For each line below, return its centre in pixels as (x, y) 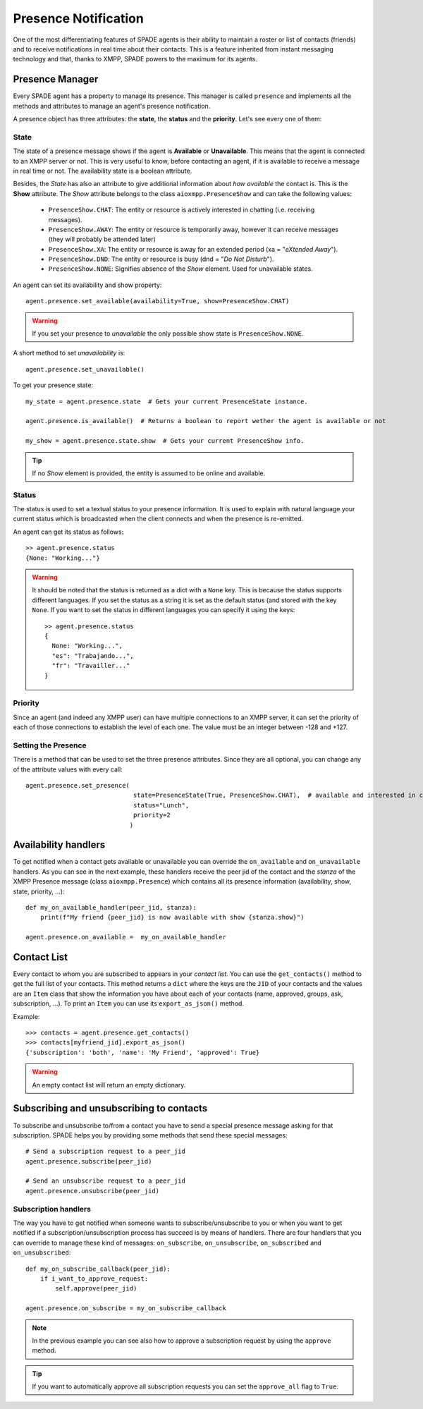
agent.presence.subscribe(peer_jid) (89, 1161)
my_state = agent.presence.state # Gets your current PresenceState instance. (167, 401)
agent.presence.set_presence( (78, 785)
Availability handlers (59, 845)
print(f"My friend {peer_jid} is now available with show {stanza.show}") (172, 917)
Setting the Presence (50, 745)
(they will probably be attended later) (102, 239)
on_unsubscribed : (42, 1252)
